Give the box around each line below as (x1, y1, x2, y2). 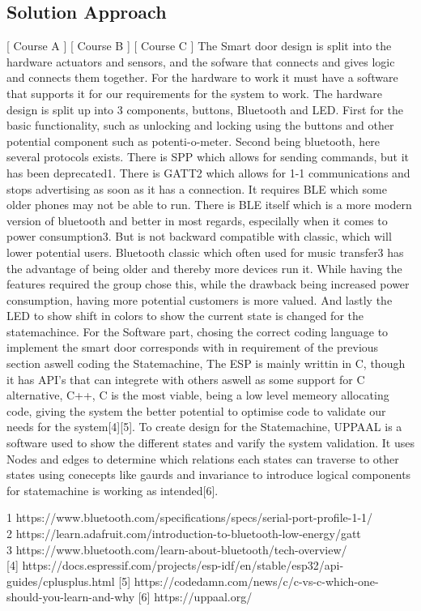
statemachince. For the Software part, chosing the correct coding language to (6, 323, 389, 340)
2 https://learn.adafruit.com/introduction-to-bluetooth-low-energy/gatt (6, 525, 361, 542)
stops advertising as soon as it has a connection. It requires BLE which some (6, 180, 387, 197)
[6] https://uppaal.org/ (138, 588, 253, 605)
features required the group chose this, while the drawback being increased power (6, 276, 410, 293)
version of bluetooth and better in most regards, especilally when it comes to (6, 211, 388, 229)
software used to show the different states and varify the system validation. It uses (6, 434, 415, 451)
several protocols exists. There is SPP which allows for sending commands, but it (6, 148, 409, 165)
